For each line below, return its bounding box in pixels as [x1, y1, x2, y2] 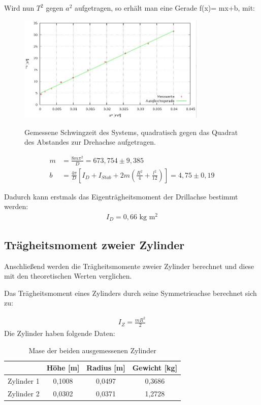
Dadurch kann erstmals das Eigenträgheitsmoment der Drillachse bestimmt [4, 191, 238, 201]
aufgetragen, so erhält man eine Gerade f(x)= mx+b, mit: [75, 3, 255, 13]
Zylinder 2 [8, 388, 40, 398]
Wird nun [4, 3, 35, 13]
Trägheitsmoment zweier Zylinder [4, 237, 185, 252]
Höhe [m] [46, 362, 80, 373]
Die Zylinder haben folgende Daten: [4, 327, 115, 338]
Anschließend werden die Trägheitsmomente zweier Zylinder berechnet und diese [4, 260, 254, 271]
